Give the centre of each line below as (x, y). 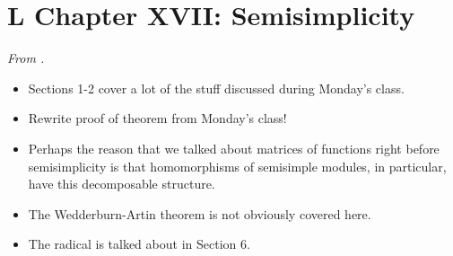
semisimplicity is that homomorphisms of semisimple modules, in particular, (237, 166)
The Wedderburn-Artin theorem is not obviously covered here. (200, 213)
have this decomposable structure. (122, 184)
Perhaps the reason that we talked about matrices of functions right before (234, 148)
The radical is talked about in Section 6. (139, 244)
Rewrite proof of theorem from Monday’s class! (157, 118)
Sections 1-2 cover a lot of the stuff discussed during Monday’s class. (216, 88)
